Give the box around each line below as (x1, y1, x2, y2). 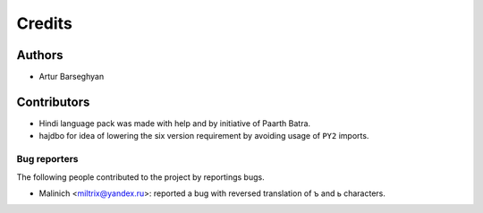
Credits (16, 13, 73, 33)
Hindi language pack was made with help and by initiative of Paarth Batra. (38, 117, 311, 129)
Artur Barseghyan (38, 72, 105, 82)
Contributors (16, 94, 90, 109)
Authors (16, 47, 64, 63)
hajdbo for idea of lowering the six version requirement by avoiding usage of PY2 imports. (38, 131, 369, 141)
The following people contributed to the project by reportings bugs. (16, 171, 265, 183)
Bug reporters (16, 153, 79, 166)
